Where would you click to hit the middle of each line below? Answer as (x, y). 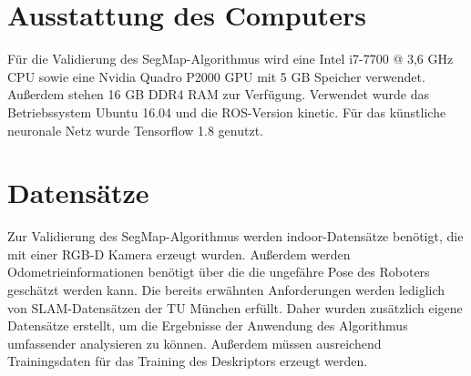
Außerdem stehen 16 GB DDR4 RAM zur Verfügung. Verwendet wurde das (219, 94)
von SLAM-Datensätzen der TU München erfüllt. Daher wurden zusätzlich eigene (235, 307)
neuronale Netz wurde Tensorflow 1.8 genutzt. (135, 130)
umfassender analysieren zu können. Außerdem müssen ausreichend (195, 343)
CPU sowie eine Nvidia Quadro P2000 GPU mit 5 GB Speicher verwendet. (216, 76)
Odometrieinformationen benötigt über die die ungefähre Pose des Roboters (219, 272)
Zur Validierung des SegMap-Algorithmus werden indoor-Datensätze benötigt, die (235, 236)
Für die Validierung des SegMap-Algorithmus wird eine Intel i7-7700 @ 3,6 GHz (230, 59)
